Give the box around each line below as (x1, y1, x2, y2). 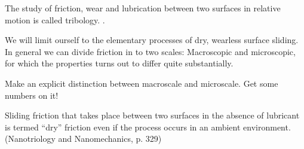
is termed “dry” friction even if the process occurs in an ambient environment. (5, 120, 291, 133)
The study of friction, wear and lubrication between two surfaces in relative (5, 2, 281, 14)
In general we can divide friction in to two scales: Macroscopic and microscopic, (5, 45, 296, 57)
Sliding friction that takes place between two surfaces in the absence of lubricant (5, 109, 300, 121)
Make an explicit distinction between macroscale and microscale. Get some (5, 77, 278, 89)
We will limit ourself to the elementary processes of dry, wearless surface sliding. (5, 34, 299, 46)
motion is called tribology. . (5, 13, 105, 26)
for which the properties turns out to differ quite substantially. (5, 57, 234, 69)
